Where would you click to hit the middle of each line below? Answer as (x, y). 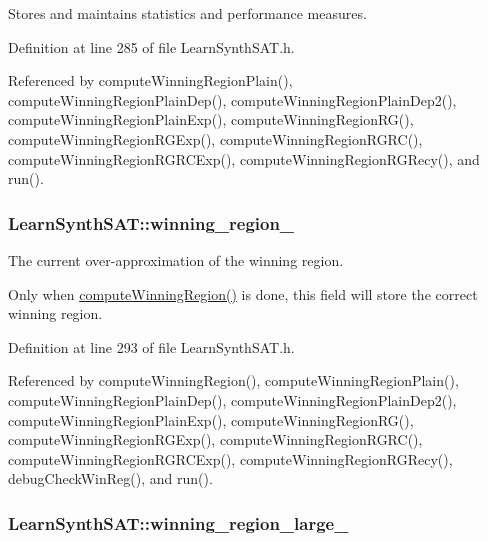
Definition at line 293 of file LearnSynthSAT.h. (151, 346)
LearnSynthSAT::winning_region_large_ (178, 522)
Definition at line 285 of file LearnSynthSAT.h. (151, 46)
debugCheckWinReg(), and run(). (110, 478)
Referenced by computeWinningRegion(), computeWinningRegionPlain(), (233, 380)
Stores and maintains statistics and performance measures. (187, 13)
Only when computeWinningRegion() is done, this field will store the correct (243, 293)
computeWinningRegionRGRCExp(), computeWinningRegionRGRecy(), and (244, 158)
